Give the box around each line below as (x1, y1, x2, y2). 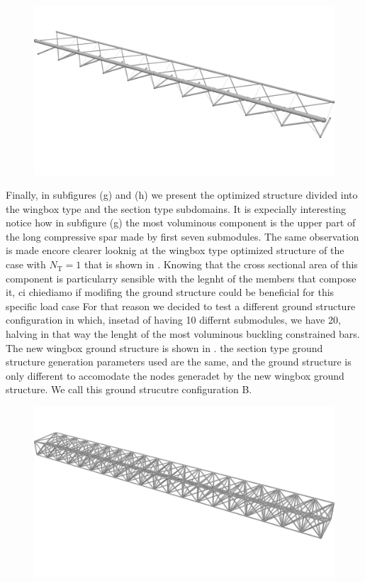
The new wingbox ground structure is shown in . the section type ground (6, 340, 323, 355)
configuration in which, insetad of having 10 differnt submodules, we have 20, (6, 312, 341, 327)
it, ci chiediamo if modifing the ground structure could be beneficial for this (6, 285, 335, 300)
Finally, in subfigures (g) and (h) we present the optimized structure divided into (6, 187, 358, 202)
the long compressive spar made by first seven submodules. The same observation (6, 229, 359, 243)
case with (6, 257, 46, 272)
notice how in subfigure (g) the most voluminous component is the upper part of (6, 215, 356, 230)
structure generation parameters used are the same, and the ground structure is (6, 354, 352, 369)
